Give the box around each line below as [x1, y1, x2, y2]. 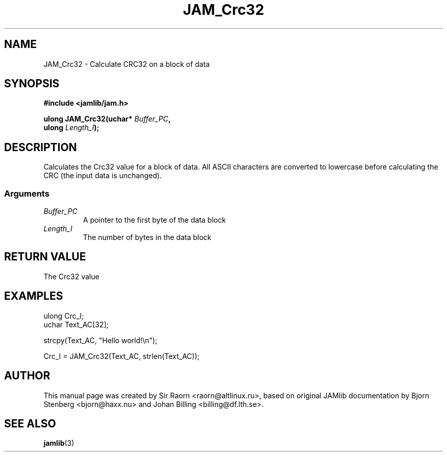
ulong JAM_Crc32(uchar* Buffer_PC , [43, 114, 171, 124]
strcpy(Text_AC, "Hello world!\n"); [43, 335, 158, 345]
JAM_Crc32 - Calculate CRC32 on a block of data [43, 59, 210, 68]
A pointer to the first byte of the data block [83, 215, 226, 225]
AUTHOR [4, 369, 51, 382]
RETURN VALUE [4, 250, 86, 263]
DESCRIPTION [4, 140, 77, 154]
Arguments [4, 188, 49, 199]
